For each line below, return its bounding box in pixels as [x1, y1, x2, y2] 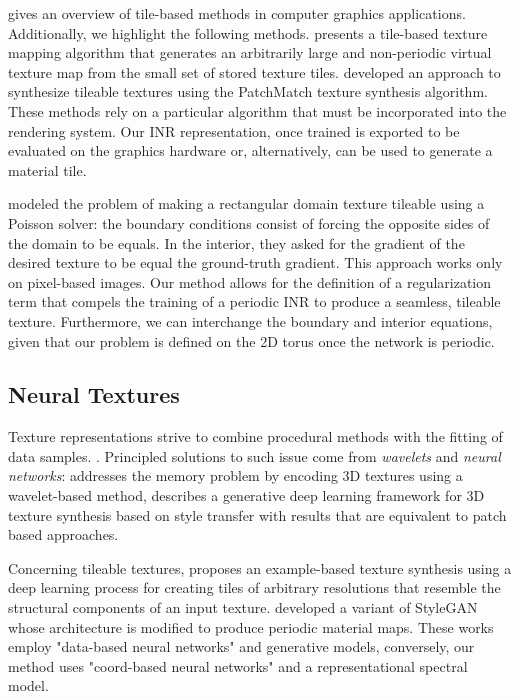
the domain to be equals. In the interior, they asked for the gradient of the [8, 232, 465, 253]
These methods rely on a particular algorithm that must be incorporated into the [8, 100, 507, 121]
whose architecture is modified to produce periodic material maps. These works [8, 616, 494, 637]
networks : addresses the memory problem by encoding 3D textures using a [8, 465, 463, 486]
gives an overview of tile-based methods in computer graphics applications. [8, 3, 466, 23]
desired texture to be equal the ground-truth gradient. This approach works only [8, 252, 503, 273]
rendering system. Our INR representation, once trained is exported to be [8, 120, 460, 141]
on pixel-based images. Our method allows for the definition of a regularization [8, 271, 492, 292]
